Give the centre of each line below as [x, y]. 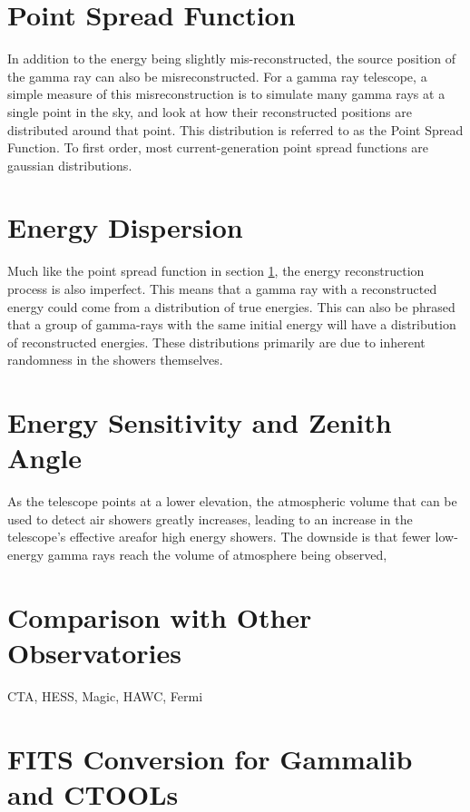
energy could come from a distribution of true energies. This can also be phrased [231, 306]
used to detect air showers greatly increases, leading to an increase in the [210, 519]
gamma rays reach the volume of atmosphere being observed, [217, 555]
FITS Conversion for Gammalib [210, 758]
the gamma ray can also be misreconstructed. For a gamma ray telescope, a [217, 76]
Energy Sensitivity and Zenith [200, 422]
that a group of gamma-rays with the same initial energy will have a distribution [232, 324]
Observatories [94, 653]
